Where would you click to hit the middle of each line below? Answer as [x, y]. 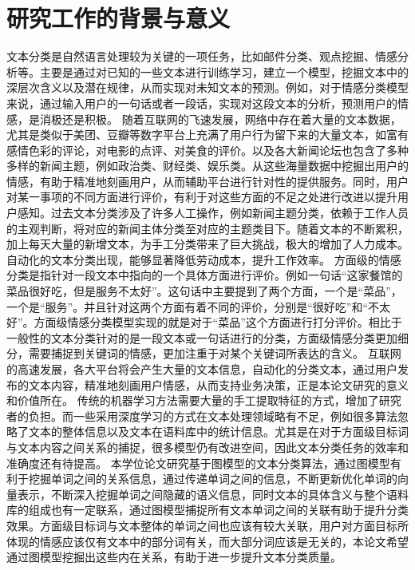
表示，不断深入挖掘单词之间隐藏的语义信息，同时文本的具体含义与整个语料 [213, 494]
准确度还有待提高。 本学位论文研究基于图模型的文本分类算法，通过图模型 [198, 463]
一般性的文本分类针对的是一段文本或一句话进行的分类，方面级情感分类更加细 [207, 337]
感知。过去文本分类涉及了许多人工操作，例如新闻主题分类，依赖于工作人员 [213, 213]
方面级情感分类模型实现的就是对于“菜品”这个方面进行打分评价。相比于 [218, 322]
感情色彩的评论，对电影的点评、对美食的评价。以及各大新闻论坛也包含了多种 [207, 150]
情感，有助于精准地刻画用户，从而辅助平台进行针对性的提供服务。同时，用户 [207, 181]
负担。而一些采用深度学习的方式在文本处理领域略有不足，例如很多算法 [213, 416]
